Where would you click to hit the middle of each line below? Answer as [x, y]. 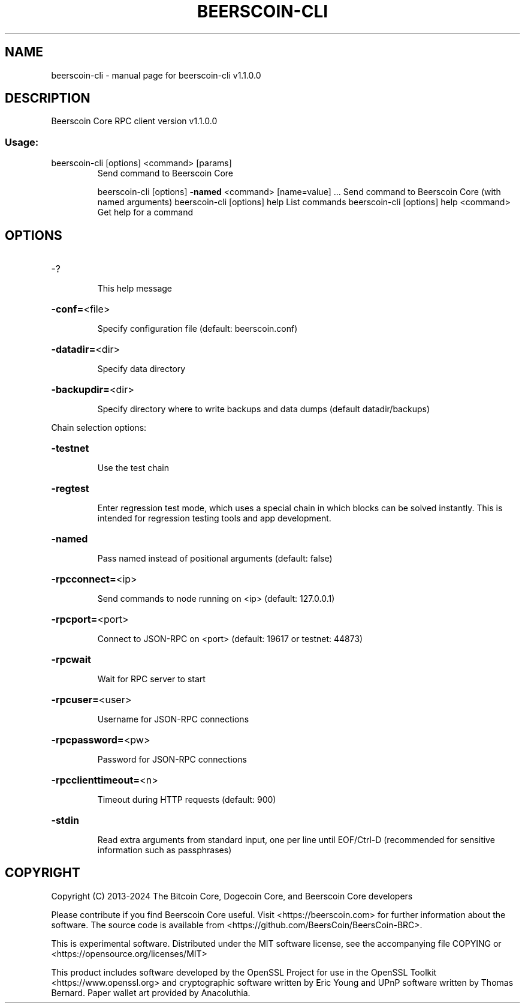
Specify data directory [141, 369]
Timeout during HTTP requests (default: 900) [187, 800]
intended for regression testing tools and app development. [214, 518]
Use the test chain [133, 468]
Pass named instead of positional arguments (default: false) [215, 559]
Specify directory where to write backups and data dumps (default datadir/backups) [264, 409]
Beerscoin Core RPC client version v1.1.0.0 [134, 121]
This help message [135, 289]
